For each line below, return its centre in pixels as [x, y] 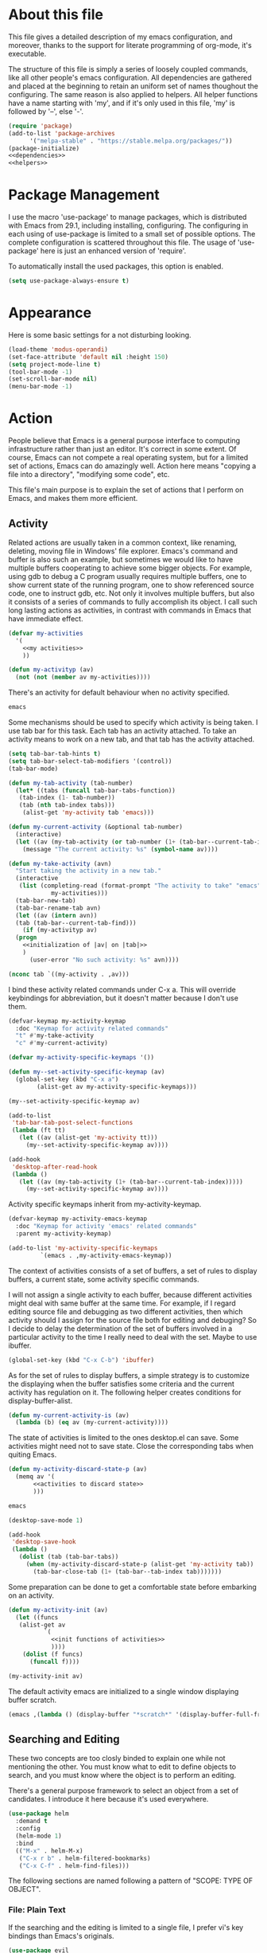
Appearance [50, 313]
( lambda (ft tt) [39, 1130]
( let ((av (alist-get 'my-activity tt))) [88, 1138]
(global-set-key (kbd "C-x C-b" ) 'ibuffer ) [81, 1360]
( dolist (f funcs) [53, 1654]
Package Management [84, 195]
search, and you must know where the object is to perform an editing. [122, 1775]
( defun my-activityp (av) [51, 670]
